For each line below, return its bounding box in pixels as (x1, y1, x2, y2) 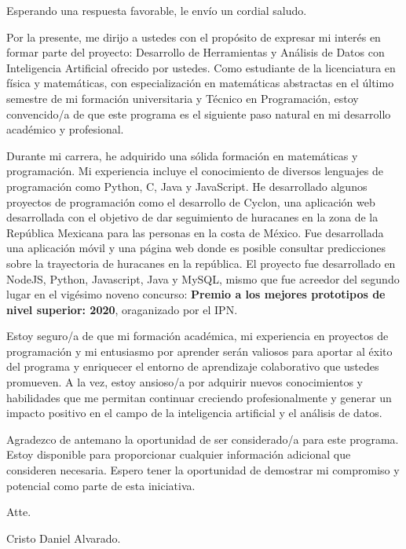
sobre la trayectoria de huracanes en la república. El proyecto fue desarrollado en (6, 254, 396, 271)
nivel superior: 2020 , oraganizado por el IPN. (6, 301, 238, 317)
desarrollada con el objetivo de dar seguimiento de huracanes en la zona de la (6, 209, 379, 225)
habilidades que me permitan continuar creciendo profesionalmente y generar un (6, 389, 392, 405)
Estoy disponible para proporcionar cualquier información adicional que (6, 446, 351, 463)
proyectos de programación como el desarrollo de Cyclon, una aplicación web (6, 193, 375, 210)
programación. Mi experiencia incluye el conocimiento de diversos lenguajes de (6, 163, 383, 179)
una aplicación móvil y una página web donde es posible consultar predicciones (6, 240, 386, 256)
